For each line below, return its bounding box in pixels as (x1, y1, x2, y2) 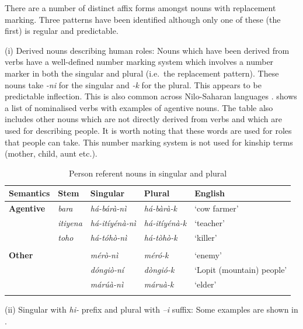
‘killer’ (194, 231, 217, 243)
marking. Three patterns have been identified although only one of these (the (5, 13, 281, 25)
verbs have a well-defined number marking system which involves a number (5, 56, 274, 68)
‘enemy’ (194, 248, 222, 261)
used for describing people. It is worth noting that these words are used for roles (5, 124, 292, 136)
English (194, 187, 225, 199)
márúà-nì (90, 278, 124, 290)
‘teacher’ (194, 217, 225, 228)
